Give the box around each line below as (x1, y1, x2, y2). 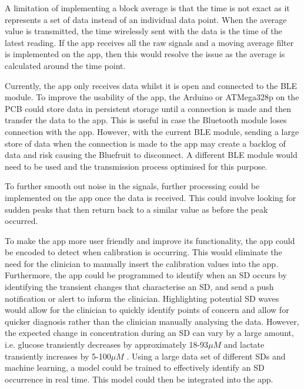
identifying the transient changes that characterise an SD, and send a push (5, 281, 274, 293)
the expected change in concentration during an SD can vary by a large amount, (5, 327, 294, 339)
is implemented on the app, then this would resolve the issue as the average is (5, 48, 285, 60)
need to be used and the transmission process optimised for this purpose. (5, 160, 268, 172)
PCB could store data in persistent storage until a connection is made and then (5, 102, 291, 114)
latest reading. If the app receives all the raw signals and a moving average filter (5, 36, 294, 48)
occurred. (5, 215, 38, 227)
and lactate (223, 338, 265, 351)
